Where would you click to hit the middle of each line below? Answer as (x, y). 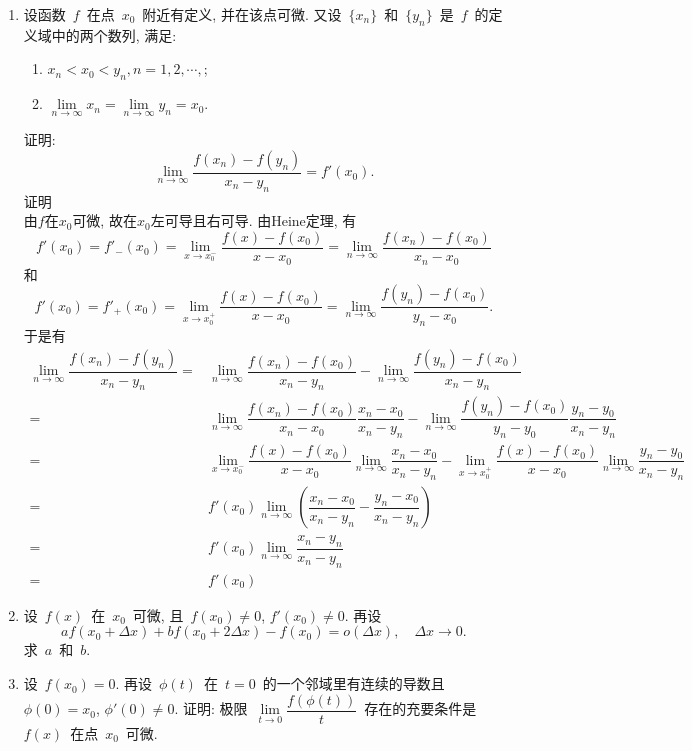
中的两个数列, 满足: (114, 34)
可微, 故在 (104, 220)
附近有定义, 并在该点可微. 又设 (242, 14)
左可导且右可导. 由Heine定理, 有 (253, 220)
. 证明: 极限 (211, 708)
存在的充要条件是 (420, 708)
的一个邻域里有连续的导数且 (353, 683)
